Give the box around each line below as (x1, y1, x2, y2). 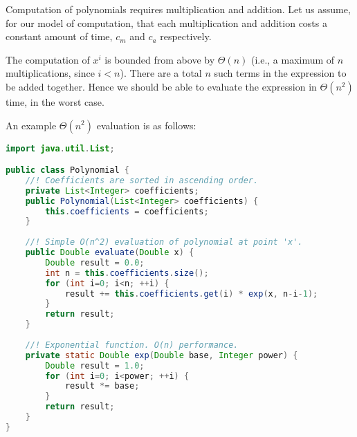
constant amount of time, (6, 29, 113, 44)
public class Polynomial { (6, 165, 129, 176)
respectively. (160, 29, 212, 44)
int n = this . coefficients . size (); (45, 268, 209, 278)
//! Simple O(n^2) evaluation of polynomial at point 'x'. (25, 237, 303, 248)
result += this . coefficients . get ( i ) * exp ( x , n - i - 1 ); (64, 288, 318, 299)
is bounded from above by (104, 52, 215, 66)
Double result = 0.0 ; (45, 257, 145, 268)
